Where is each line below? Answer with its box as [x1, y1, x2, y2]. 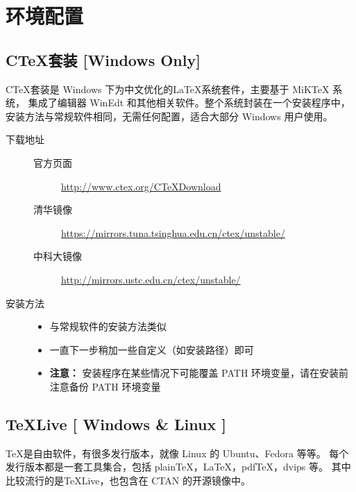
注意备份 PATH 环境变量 [49, 379, 161, 393]
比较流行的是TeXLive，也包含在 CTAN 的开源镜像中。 [6, 473, 251, 487]
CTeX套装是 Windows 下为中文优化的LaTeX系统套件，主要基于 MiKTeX [6, 81, 330, 96]
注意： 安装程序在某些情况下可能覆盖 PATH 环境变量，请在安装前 [49, 366, 349, 380]
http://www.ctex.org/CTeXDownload [61, 179, 221, 193]
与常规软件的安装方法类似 [49, 319, 167, 334]
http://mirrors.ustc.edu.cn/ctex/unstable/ [61, 272, 241, 286]
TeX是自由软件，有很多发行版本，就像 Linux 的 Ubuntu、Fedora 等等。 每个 [6, 445, 349, 460]
